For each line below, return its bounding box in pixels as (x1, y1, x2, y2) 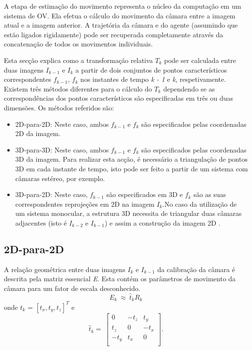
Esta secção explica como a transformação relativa (4, 55, 153, 65)
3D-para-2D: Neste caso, (15, 189, 88, 199)
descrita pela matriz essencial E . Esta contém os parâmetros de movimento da (4, 274, 236, 284)
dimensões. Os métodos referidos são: (4, 102, 114, 112)
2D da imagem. (15, 128, 61, 138)
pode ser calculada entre (164, 55, 236, 65)
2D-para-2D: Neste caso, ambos (15, 119, 109, 129)
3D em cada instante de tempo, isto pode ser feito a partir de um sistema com (15, 163, 248, 173)
